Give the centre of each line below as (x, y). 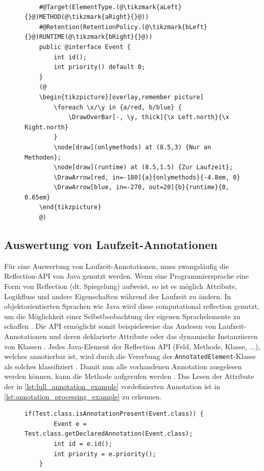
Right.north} (46, 127)
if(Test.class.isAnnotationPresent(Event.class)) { (114, 414)
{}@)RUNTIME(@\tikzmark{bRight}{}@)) (89, 37)
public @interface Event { (85, 47)
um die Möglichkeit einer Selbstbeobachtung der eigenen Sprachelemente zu (122, 316)
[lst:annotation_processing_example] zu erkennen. (83, 396)
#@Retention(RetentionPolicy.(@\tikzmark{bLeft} (123, 27)
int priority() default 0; (100, 67)
